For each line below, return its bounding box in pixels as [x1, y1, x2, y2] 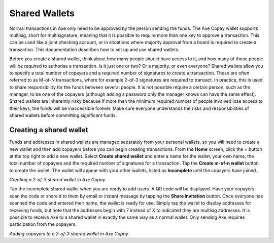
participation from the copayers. [9, 221, 77, 227]
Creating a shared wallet [9, 126, 88, 134]
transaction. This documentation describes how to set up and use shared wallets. [9, 46, 180, 53]
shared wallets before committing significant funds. [9, 112, 117, 118]
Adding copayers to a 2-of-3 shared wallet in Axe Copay [9, 230, 129, 236]
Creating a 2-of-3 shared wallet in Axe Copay [9, 177, 106, 183]
